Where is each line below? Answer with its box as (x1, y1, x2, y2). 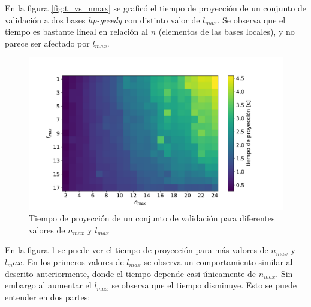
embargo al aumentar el (5, 279, 92, 291)
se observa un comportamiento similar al (144, 255, 293, 268)
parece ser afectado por (5, 37, 90, 49)
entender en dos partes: (5, 290, 90, 303)
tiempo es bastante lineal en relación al (5, 25, 148, 38)
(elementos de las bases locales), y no (158, 25, 295, 38)
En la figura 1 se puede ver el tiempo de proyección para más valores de (5, 244, 268, 256)
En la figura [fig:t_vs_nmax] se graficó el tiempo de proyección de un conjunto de (5, 2, 306, 14)
